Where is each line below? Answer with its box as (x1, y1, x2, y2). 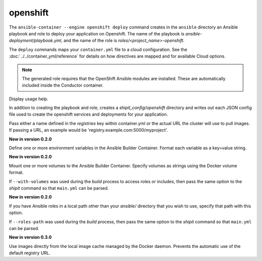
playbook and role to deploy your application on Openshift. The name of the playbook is (9, 31, 184, 36)
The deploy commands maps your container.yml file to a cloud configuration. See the (9, 46, 188, 52)
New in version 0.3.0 (9, 234, 52, 240)
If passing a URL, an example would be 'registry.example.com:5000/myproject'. (9, 127, 168, 133)
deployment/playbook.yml (9, 38, 62, 44)
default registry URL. (9, 250, 50, 256)
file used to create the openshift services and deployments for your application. (9, 111, 168, 117)
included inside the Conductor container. (22, 82, 104, 88)
